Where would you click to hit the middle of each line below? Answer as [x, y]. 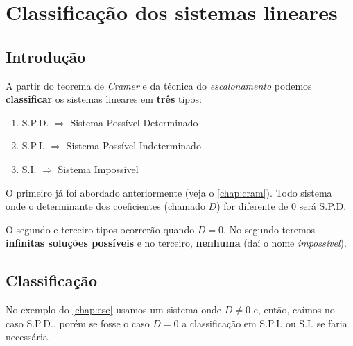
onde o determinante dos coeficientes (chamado [105, 206]
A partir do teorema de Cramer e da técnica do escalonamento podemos [159, 85]
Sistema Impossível [98, 168]
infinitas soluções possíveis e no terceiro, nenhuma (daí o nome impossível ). [176, 243]
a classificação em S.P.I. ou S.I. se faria [265, 323]
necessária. [28, 337]
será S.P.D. [323, 206]
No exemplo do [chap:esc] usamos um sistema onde [114, 310]
